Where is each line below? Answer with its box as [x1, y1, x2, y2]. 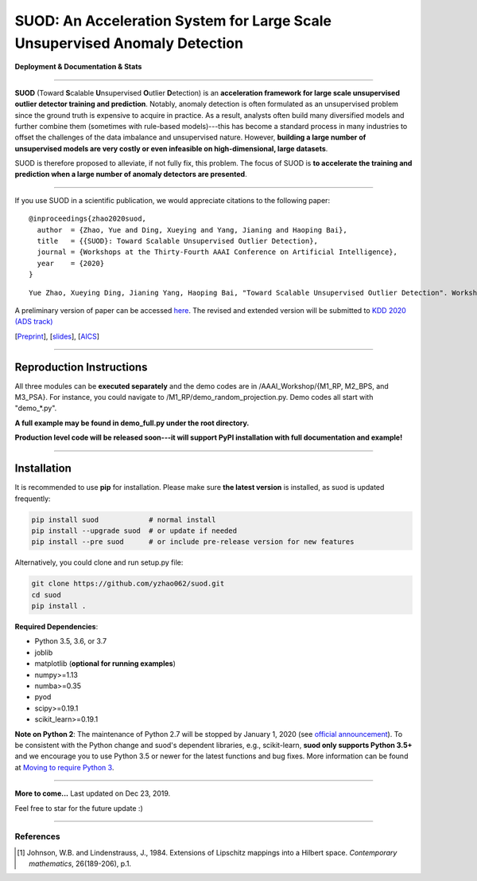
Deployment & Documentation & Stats [14, 62, 142, 72]
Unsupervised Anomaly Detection [14, 34, 244, 52]
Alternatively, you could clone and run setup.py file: [14, 558, 184, 567]
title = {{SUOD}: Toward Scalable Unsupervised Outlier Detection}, [37, 237, 318, 246]
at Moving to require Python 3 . [14, 762, 114, 772]
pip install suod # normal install [31, 515, 216, 524]
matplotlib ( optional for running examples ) [34, 659, 176, 668]
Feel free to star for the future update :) [14, 803, 143, 812]
